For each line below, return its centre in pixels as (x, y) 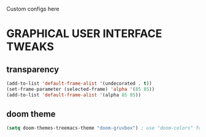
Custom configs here (33, 9)
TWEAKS (30, 47)
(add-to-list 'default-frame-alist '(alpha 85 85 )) (74, 95)
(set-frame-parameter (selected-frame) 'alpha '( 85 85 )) (81, 89)
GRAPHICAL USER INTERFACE (84, 34)
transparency (33, 69)
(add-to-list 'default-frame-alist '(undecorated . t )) (79, 84)
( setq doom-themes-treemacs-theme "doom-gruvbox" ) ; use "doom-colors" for (105, 128)
